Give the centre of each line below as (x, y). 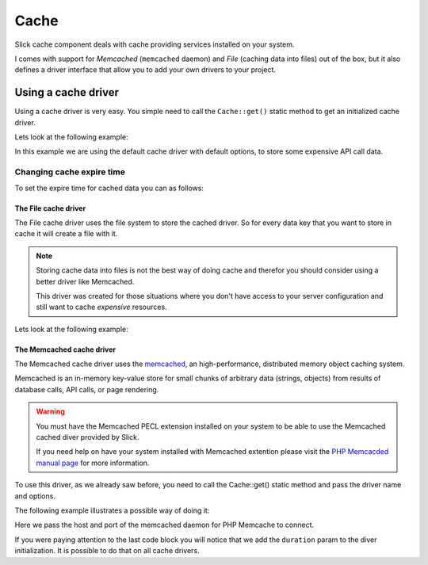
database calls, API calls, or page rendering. (87, 389)
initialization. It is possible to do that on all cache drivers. (107, 551)
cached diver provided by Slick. (88, 437)
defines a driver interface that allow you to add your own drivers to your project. (145, 70)
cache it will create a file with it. (66, 234)
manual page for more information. (93, 463)
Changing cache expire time (70, 172)
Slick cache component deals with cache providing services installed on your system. (155, 44)
